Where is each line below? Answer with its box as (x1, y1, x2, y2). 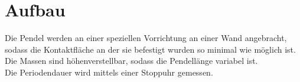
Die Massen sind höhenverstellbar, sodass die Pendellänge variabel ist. (5, 54, 258, 67)
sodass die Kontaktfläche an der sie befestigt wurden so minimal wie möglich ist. (5, 43, 296, 55)
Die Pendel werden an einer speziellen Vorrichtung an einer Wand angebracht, (5, 32, 287, 44)
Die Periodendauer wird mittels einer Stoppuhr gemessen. (5, 66, 213, 78)
